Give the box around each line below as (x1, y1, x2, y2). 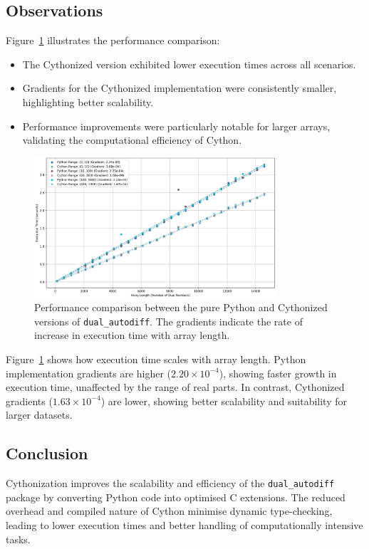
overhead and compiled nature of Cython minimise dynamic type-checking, (6, 503, 333, 518)
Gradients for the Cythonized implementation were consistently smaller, (22, 80, 337, 95)
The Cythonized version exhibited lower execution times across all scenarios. (22, 56, 356, 71)
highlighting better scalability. (22, 94, 154, 109)
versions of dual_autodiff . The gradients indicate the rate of (34, 313, 303, 328)
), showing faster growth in (219, 365, 337, 380)
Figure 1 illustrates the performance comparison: (6, 33, 220, 48)
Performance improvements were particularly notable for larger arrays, (22, 118, 331, 133)
